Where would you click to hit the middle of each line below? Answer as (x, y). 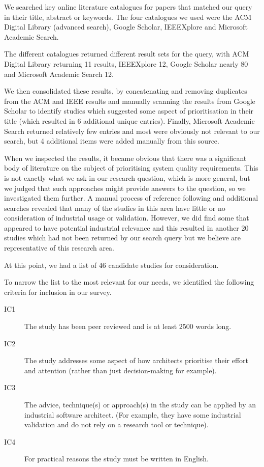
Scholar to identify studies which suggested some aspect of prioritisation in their (129, 111)
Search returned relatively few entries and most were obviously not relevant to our (132, 131)
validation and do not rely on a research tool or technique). (117, 424)
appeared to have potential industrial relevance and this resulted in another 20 (126, 227)
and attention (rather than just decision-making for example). (121, 370)
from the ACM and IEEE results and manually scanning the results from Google (130, 101)
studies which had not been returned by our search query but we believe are (122, 238)
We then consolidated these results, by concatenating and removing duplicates (126, 91)
